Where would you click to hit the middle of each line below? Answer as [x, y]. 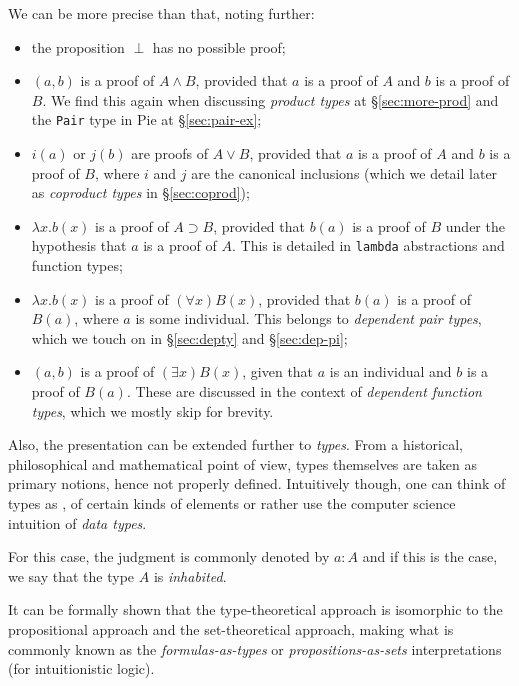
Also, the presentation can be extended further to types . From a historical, [235, 444]
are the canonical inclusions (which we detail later [344, 172]
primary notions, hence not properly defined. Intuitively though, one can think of [257, 483]
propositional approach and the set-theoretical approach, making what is [231, 628]
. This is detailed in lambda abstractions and [368, 245]
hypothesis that [79, 245]
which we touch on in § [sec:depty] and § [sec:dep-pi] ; [189, 337]
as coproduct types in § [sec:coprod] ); [140, 192]
